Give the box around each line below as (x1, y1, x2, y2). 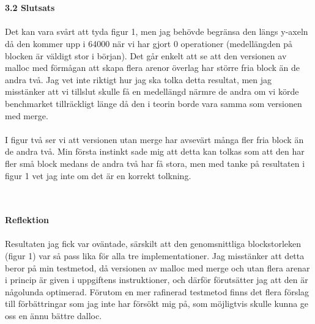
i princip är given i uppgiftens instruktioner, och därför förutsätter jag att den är (5, 273, 308, 286)
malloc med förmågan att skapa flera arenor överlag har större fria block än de (5, 61, 300, 74)
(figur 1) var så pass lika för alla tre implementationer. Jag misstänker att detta (5, 249, 305, 262)
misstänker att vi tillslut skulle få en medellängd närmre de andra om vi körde (5, 85, 299, 98)
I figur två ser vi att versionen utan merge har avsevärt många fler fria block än (5, 133, 304, 145)
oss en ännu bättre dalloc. (5, 309, 102, 322)
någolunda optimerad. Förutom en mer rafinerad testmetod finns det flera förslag (5, 285, 309, 298)
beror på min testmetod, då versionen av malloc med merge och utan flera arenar (5, 261, 310, 274)
